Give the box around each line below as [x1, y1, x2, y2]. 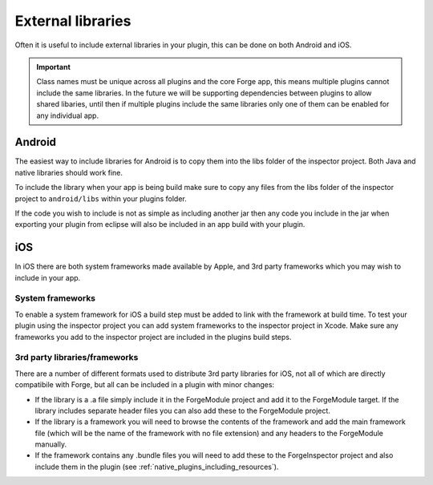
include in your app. [14, 273, 81, 282]
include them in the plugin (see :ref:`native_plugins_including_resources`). [34, 462, 279, 471]
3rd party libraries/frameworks [14, 352, 139, 363]
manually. [34, 439, 67, 449]
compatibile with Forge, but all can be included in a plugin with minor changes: [14, 380, 275, 390]
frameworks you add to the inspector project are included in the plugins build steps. [14, 332, 292, 342]
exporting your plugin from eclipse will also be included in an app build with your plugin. [14, 220, 306, 229]
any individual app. [36, 111, 99, 120]
